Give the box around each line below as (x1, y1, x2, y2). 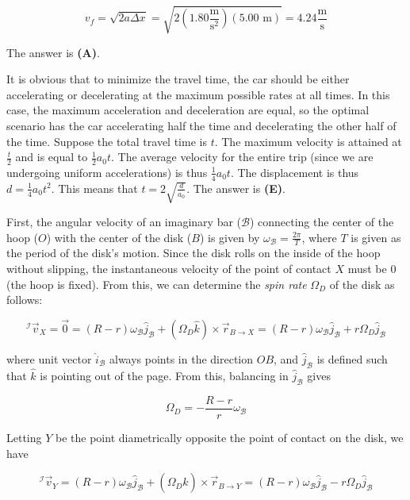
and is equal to (15, 148, 88, 165)
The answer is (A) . (6, 44, 100, 60)
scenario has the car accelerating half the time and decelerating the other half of (6, 117, 397, 133)
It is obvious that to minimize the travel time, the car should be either (6, 71, 350, 87)
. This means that (51, 179, 138, 196)
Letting (6, 429, 42, 445)
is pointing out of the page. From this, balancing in (40, 367, 289, 384)
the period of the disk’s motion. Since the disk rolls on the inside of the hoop (6, 244, 381, 261)
